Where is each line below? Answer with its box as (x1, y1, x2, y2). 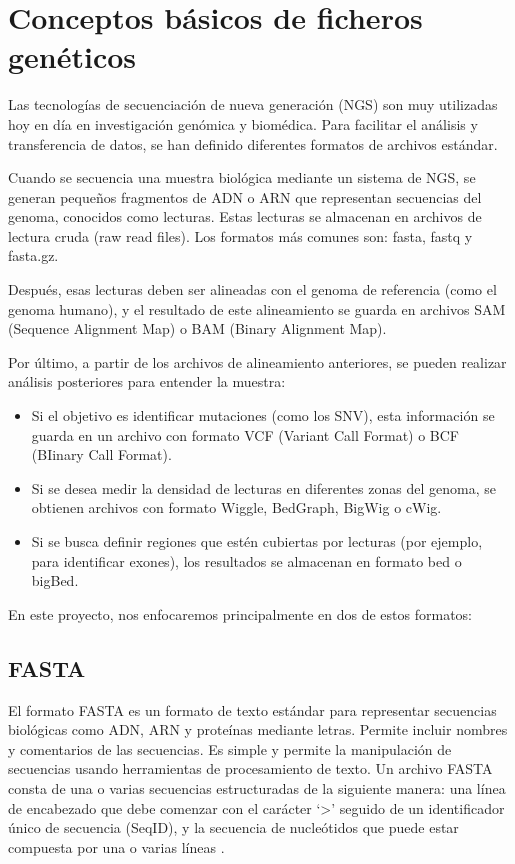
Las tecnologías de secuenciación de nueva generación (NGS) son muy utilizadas (8, 94, 498, 115)
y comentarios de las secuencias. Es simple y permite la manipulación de (8, 738, 452, 759)
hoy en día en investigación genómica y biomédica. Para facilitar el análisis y (8, 113, 478, 134)
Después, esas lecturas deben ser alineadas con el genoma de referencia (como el (8, 279, 497, 300)
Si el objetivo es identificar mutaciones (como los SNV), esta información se (31, 405, 495, 426)
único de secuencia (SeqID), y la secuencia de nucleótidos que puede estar (8, 817, 459, 838)
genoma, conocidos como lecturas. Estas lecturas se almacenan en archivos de (8, 206, 482, 227)
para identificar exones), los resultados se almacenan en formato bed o (31, 550, 462, 571)
